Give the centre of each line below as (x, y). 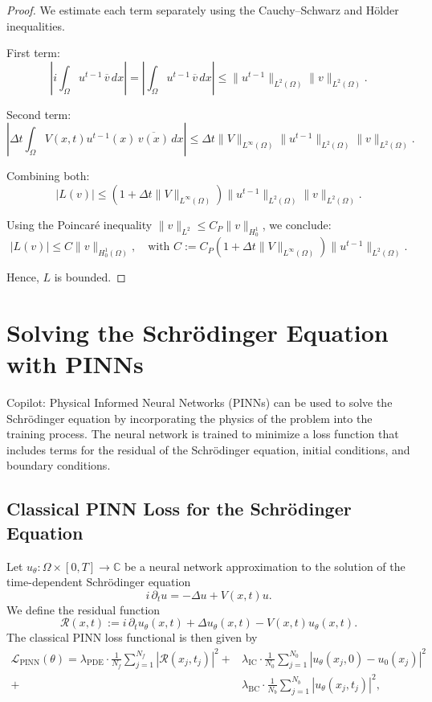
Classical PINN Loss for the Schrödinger (179, 509)
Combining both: (48, 176)
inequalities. (36, 25)
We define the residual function (84, 609)
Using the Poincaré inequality (79, 224)
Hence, (23, 277)
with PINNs (75, 364)
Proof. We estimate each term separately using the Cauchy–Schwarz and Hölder (203, 10)
